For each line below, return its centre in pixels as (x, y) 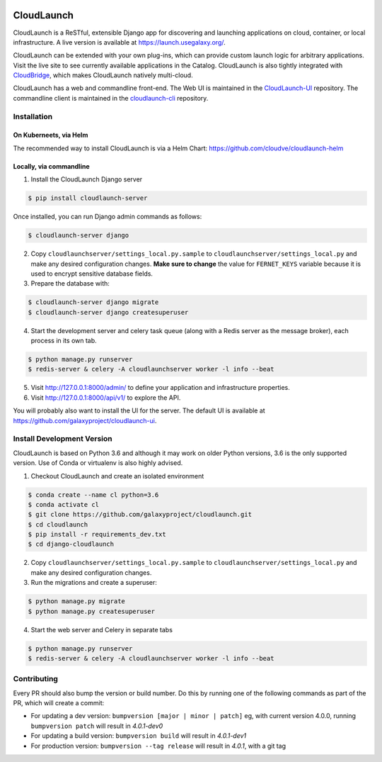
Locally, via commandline (51, 166)
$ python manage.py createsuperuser (92, 611)
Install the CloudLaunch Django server (87, 179)
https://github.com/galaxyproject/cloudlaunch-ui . (85, 420)
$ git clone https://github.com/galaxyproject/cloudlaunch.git (140, 515)
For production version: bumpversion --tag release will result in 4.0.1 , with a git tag (158, 746)
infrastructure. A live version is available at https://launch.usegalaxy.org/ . (119, 42)
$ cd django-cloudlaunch (71, 544)
